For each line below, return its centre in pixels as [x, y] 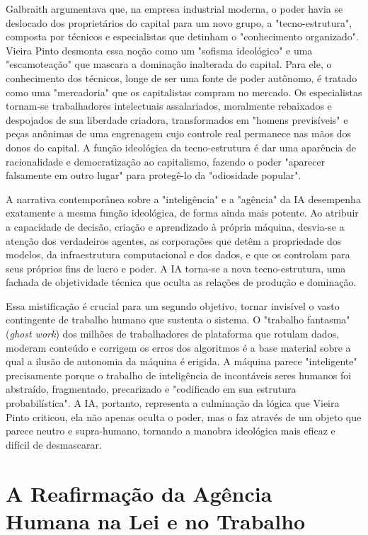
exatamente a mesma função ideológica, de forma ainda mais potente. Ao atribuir [182, 213]
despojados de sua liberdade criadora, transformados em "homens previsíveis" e [177, 119]
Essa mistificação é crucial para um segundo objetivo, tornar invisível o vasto [173, 305]
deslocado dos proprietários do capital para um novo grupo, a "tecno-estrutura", [179, 22]
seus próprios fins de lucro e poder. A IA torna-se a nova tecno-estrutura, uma [176, 268]
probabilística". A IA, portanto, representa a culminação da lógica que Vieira [173, 403]
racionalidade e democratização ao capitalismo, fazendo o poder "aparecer [166, 161]
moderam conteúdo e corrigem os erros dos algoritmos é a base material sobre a [178, 347]
